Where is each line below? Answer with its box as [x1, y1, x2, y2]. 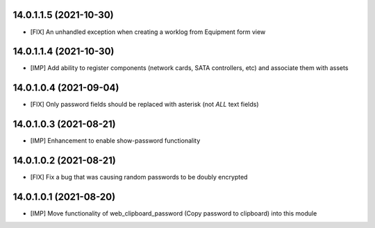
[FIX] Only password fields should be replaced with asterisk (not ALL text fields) [30, 100, 260, 109]
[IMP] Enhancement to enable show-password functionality [30, 137, 201, 145]
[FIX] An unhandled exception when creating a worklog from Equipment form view [30, 28, 266, 36]
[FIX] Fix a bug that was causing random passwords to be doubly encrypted [30, 173, 248, 182]
